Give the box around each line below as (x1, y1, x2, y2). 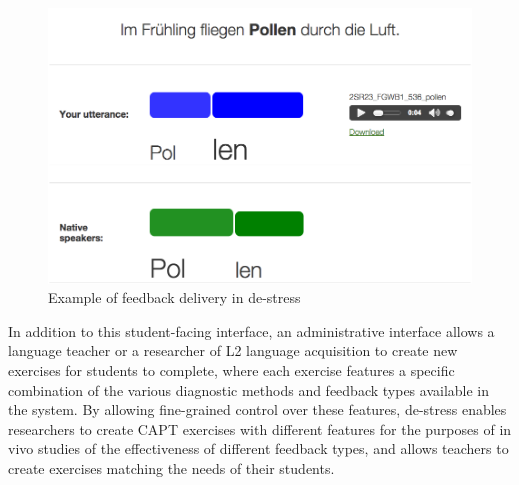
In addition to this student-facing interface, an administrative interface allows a (8, 320, 495, 341)
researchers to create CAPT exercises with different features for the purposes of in (8, 418, 512, 439)
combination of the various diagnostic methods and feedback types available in (8, 379, 490, 400)
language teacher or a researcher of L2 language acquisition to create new (8, 340, 458, 361)
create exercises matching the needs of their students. (8, 457, 335, 478)
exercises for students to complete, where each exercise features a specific (8, 359, 455, 380)
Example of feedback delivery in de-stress (48, 287, 301, 308)
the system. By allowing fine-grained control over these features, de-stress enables (8, 399, 507, 420)
